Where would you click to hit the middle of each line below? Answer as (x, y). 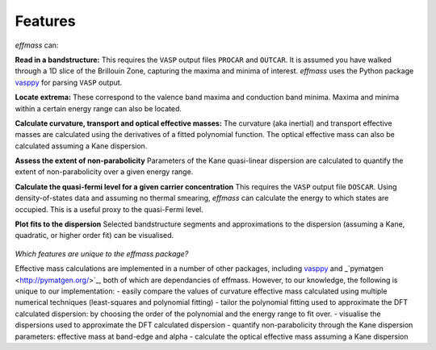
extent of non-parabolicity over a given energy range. (104, 172)
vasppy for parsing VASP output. (69, 82)
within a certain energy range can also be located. (98, 108)
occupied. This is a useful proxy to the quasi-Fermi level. (109, 209)
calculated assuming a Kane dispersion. (81, 146)
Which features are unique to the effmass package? (102, 253)
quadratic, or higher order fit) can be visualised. (94, 235)
